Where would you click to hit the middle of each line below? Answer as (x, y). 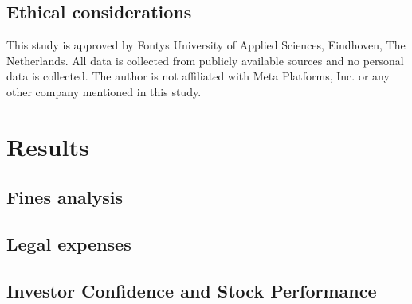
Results (48, 146)
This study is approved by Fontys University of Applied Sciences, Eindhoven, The (206, 45)
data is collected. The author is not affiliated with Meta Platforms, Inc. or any (198, 76)
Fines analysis (65, 197)
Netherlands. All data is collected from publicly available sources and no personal (205, 60)
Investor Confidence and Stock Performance (192, 290)
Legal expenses (69, 244)
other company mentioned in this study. (104, 91)
